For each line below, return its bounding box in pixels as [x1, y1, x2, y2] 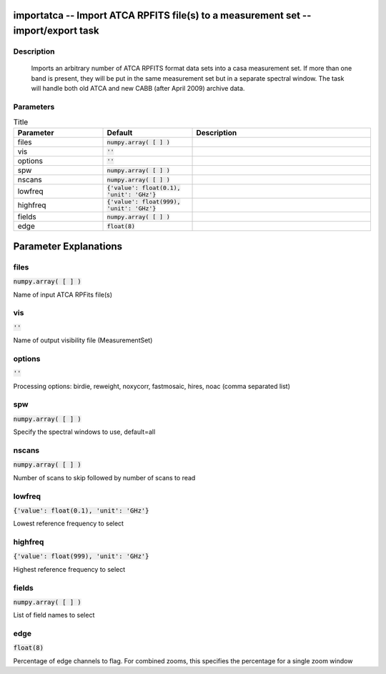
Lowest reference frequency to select [13, 519, 124, 528]
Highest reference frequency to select [13, 565, 126, 573]
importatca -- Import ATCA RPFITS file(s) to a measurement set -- [13, 9, 312, 21]
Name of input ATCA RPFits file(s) [13, 290, 113, 299]
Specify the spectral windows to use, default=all [13, 427, 156, 436]
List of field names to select [13, 611, 95, 620]
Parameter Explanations [13, 240, 123, 252]
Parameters [13, 101, 55, 111]
